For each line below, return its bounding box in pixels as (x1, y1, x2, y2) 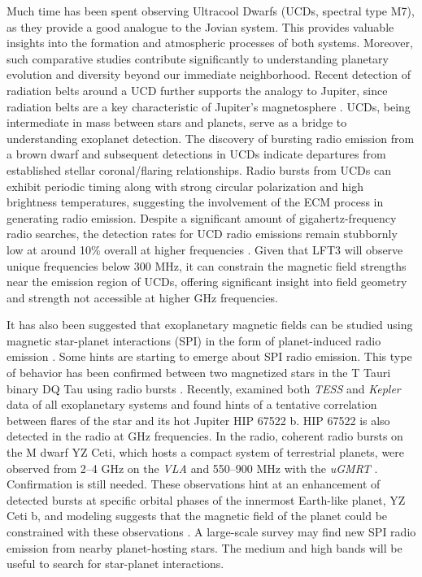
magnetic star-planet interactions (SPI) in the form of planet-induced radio (7, 332, 381, 349)
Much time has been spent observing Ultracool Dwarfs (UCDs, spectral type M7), (7, 2, 415, 19)
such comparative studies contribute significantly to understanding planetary (7, 50, 389, 67)
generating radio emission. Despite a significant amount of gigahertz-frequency (7, 209, 397, 226)
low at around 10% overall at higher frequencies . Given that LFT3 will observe (7, 241, 403, 258)
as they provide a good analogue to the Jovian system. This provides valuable (7, 18, 394, 35)
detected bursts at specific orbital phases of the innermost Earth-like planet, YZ (7, 491, 406, 508)
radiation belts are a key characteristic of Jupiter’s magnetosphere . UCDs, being (7, 98, 411, 115)
